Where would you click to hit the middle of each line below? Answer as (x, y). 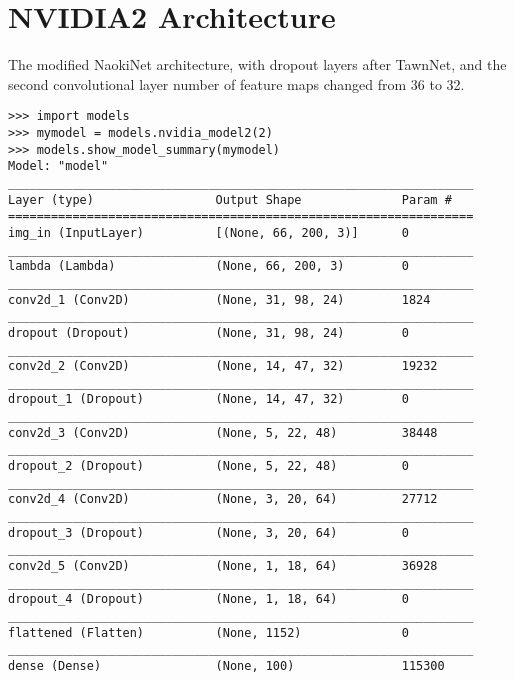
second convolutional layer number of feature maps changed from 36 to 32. (236, 83)
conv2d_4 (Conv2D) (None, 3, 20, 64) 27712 (223, 499)
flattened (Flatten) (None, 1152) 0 (208, 632)
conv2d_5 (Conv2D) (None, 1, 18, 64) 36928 (223, 566)
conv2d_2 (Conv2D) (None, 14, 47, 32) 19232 (223, 366)
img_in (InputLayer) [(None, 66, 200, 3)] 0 (208, 232)
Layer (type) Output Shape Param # (230, 199)
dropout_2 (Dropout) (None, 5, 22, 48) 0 (208, 466)
